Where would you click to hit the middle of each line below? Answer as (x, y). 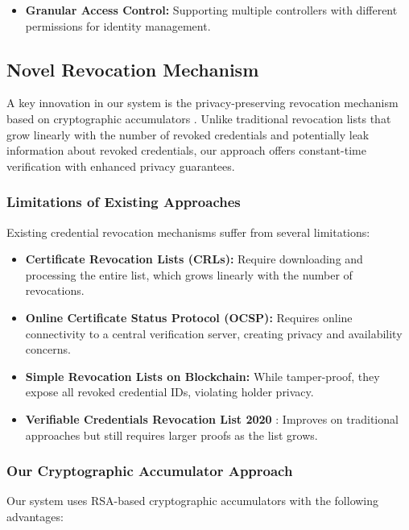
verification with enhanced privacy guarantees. (121, 166)
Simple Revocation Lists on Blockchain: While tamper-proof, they (202, 376)
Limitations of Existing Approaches (124, 202)
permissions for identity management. (118, 25)
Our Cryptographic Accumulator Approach (150, 471)
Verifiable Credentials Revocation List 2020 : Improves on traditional (212, 418)
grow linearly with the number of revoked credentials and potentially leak (188, 134)
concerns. (48, 349)
